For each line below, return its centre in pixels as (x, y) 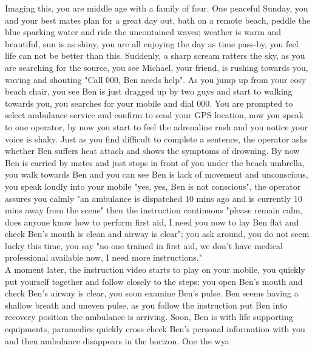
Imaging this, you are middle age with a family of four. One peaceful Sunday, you (157, 8)
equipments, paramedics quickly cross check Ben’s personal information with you (155, 329)
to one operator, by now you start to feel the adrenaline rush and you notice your (157, 126)
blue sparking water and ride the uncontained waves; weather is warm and (143, 32)
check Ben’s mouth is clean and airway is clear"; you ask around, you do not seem (157, 234)
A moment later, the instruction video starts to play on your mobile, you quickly (155, 269)
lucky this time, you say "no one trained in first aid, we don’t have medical (144, 245)
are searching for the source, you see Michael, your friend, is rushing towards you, (157, 67)
